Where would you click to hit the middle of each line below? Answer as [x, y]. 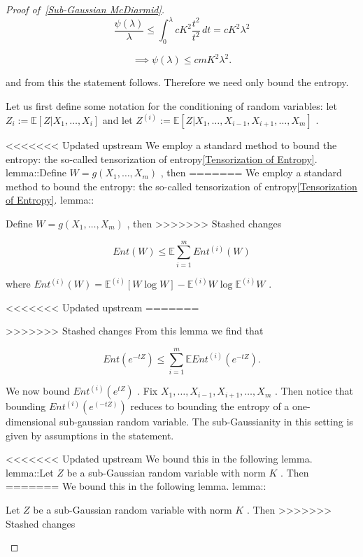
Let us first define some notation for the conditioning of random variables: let [171, 105]
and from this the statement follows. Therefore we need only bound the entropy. [177, 82]
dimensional [31, 422]
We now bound [38, 391]
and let [118, 120]
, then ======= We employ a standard [251, 172]
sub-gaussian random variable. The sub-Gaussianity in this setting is [206, 422]
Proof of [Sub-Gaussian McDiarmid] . [85, 9]
